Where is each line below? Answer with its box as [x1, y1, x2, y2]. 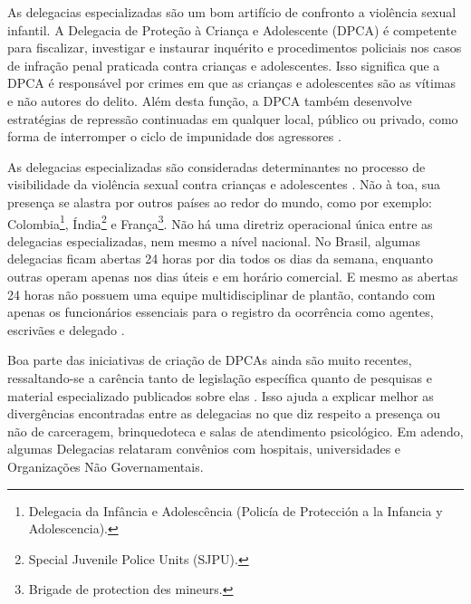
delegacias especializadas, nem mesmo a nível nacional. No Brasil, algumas [7, 231, 421, 250]
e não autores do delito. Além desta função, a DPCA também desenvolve [7, 91, 412, 110]
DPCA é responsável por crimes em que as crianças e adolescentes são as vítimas [7, 73, 457, 92]
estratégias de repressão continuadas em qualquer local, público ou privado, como [7, 109, 458, 128]
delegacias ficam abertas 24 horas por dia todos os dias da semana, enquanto [7, 249, 434, 268]
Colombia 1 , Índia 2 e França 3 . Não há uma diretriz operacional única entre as [7, 211, 433, 233]
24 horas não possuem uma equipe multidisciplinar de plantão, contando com [7, 284, 436, 303]
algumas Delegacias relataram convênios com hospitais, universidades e [7, 439, 401, 458]
